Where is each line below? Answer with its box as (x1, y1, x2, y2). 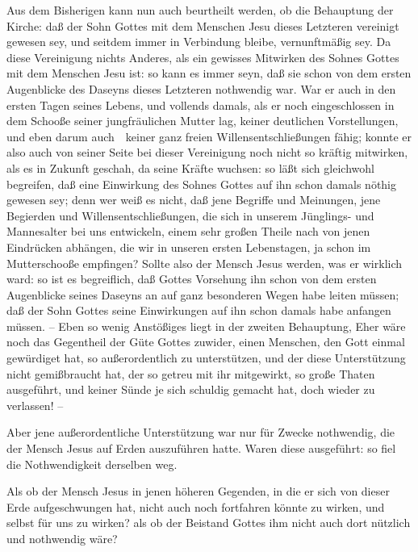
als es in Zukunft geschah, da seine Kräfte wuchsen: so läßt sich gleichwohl (6, 159, 374, 176)
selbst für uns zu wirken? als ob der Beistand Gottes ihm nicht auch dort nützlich (6, 514, 411, 531)
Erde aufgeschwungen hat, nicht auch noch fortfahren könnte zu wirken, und (6, 498, 385, 515)
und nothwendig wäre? (6, 530, 118, 546)
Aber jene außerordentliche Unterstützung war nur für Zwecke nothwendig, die (6, 424, 395, 441)
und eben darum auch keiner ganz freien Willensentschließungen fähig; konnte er (6, 128, 412, 144)
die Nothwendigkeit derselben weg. (6, 455, 178, 472)
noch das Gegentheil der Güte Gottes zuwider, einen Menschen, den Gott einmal (6, 333, 405, 350)
